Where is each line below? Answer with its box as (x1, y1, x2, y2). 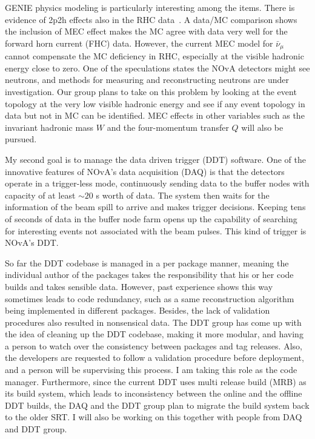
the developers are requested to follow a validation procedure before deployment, (5, 351, 304, 364)
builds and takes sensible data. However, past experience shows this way (5, 280, 273, 292)
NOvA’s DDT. (5, 236, 59, 249)
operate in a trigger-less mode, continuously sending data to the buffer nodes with (5, 177, 310, 190)
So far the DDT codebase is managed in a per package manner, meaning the (5, 256, 289, 269)
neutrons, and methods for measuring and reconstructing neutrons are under (5, 73, 289, 86)
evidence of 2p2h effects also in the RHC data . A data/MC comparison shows (5, 13, 297, 25)
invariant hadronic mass (5, 120, 94, 133)
